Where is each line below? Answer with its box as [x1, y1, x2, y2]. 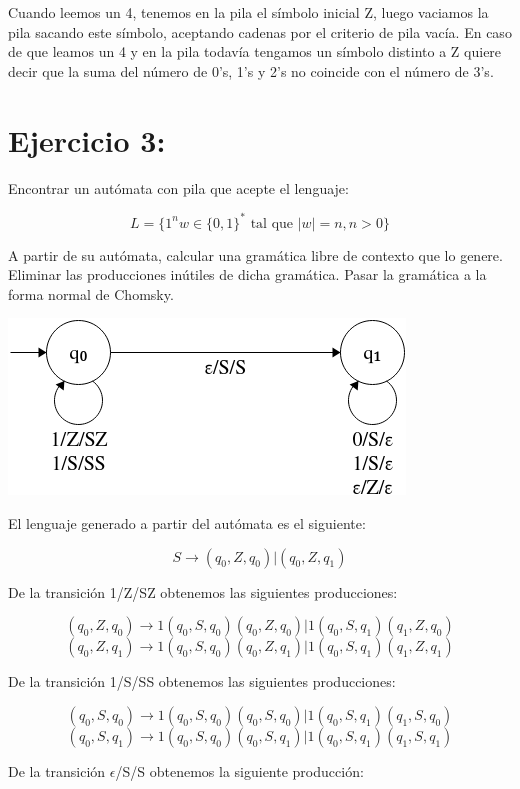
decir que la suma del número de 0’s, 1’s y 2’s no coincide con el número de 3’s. [8, 60, 494, 81]
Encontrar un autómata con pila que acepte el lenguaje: [8, 177, 349, 198]
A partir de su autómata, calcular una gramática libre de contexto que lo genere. [8, 244, 503, 265]
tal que [250, 216, 294, 231]
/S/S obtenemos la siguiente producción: [115, 760, 364, 781]
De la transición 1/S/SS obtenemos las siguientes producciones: [8, 671, 396, 692]
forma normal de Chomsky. [8, 283, 174, 304]
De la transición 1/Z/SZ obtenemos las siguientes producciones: [8, 581, 398, 602]
